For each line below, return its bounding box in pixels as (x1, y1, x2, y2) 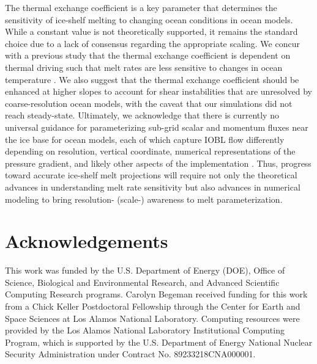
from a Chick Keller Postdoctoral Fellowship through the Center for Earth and (5, 300, 300, 312)
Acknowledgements (5, 228, 168, 253)
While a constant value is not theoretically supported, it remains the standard (5, 25, 298, 38)
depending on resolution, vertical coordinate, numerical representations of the (5, 145, 296, 158)
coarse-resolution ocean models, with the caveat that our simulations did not (5, 96, 293, 109)
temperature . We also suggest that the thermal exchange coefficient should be (5, 73, 299, 86)
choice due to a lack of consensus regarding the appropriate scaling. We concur (5, 37, 300, 49)
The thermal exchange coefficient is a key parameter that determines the (5, 1, 277, 13)
